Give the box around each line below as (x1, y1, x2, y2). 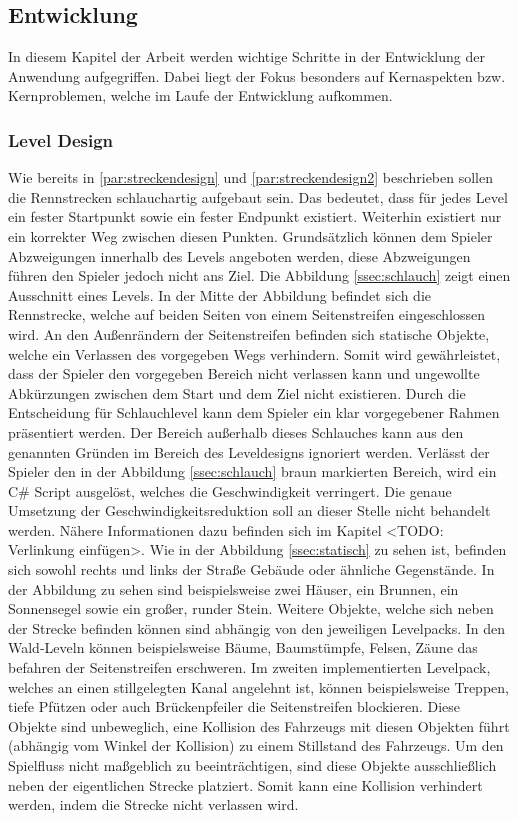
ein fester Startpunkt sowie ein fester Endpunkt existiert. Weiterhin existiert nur (8, 206, 502, 227)
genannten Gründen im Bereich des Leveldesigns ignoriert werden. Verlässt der (8, 441, 490, 462)
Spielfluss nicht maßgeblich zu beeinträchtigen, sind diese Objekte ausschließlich (8, 755, 497, 776)
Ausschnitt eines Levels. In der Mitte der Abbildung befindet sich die (8, 284, 431, 305)
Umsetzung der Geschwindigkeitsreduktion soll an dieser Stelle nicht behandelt (8, 500, 491, 521)
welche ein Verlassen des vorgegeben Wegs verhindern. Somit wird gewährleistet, (8, 343, 501, 364)
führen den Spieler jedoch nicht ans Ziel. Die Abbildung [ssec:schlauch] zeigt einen (8, 265, 511, 286)
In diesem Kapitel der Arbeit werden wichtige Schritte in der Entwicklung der (8, 46, 485, 67)
